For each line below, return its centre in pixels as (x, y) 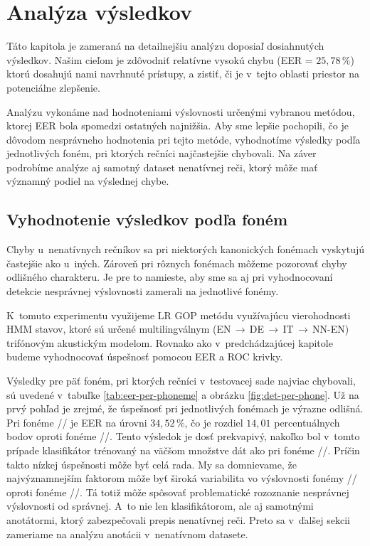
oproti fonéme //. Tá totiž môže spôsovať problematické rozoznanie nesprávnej (178, 492)
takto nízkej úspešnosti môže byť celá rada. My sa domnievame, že (152, 464)
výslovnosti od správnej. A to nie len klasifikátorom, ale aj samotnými (160, 506)
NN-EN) (331, 329)
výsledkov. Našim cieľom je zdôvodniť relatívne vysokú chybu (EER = (160, 59)
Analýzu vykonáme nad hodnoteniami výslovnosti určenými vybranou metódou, (181, 111)
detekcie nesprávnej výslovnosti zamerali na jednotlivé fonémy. (143, 291)
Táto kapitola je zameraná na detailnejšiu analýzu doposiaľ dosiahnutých (165, 46)
